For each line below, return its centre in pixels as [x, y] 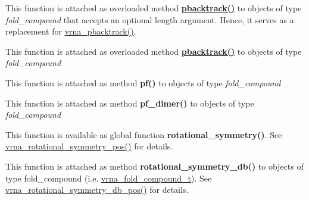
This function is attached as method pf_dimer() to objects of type [130, 103]
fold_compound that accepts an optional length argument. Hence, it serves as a [150, 19]
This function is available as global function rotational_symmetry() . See [144, 134]
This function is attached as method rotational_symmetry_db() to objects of [154, 166]
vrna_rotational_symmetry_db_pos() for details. [97, 190]
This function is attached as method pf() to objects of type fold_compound [143, 82]
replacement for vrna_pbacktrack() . [71, 31]
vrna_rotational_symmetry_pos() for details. [89, 146]
